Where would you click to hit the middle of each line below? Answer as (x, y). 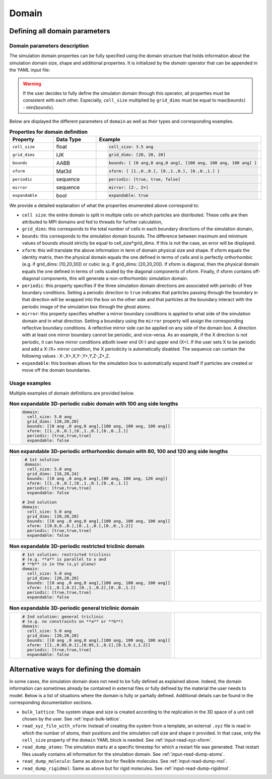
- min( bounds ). (39, 107)
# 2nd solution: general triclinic (63, 616)
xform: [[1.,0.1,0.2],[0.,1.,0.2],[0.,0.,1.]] (81, 588)
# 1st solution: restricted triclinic (66, 555)
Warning (32, 84)
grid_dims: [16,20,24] (53, 474)
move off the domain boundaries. (56, 370)
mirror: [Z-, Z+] (128, 187)
